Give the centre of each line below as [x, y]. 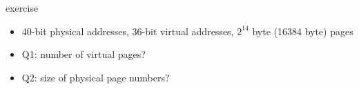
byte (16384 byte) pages [303, 31]
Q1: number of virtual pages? [84, 54]
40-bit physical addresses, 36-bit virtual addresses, [128, 31]
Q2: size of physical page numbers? [96, 77]
